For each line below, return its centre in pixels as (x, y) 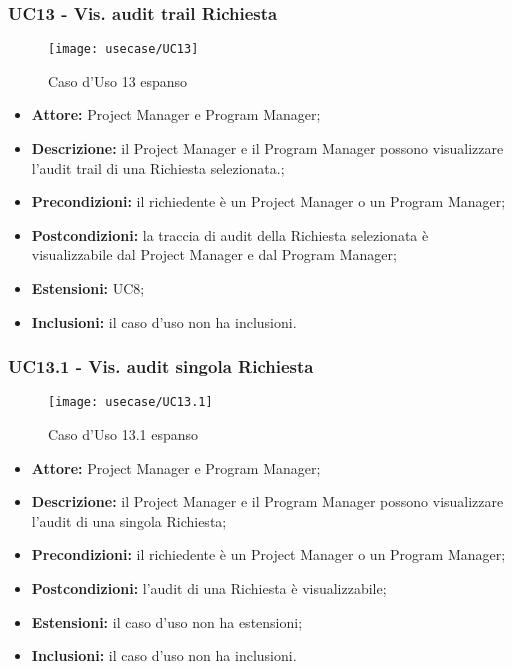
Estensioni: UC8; (88, 288)
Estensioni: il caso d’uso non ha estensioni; (167, 621)
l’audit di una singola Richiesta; (129, 520)
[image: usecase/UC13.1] (130, 402)
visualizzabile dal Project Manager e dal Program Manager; (214, 254)
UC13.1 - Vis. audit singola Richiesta (161, 366)
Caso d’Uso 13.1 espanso (123, 434)
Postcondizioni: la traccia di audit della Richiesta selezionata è (230, 234)
